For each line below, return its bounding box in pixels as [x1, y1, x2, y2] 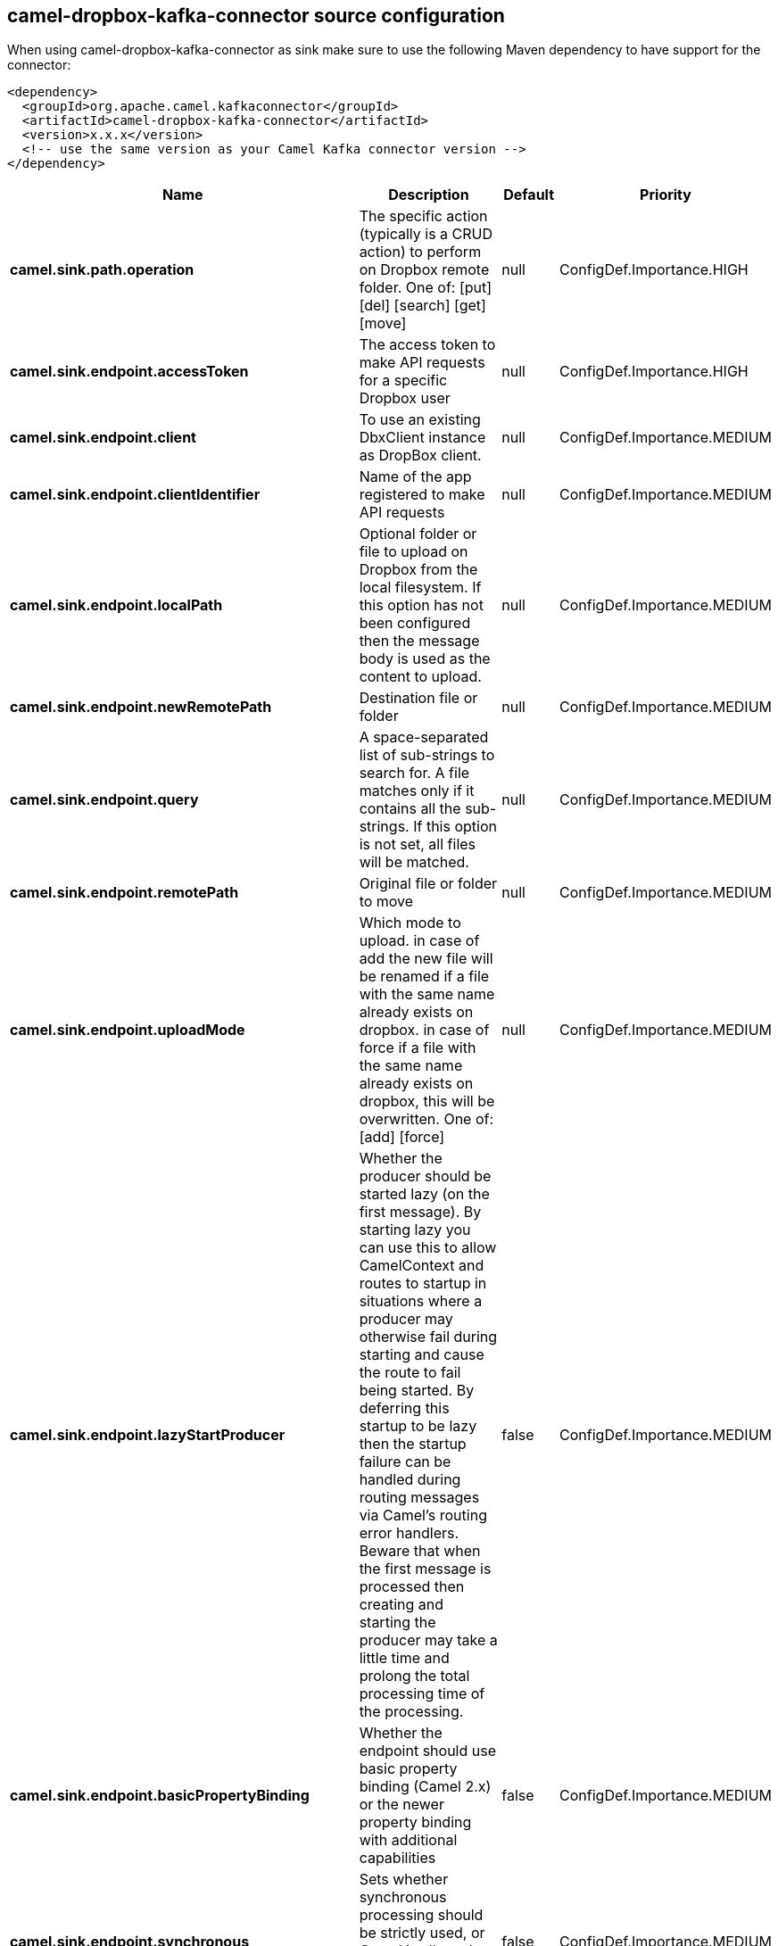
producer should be [359, 1167, 492, 1186]
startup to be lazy [359, 1417, 477, 1436]
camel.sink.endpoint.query [10, 791, 199, 809]
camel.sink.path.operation [10, 261, 194, 279]
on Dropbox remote [359, 261, 490, 279]
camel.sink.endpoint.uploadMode [10, 1021, 245, 1039]
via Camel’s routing [359, 1506, 487, 1525]
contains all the [359, 799, 461, 818]
